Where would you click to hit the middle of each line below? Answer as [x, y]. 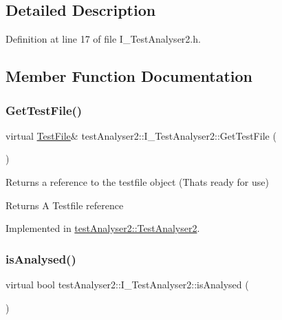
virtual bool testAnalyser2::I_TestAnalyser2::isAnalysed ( [127, 284]
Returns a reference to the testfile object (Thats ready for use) [137, 181]
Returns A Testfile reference [65, 205]
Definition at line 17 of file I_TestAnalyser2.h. [103, 39]
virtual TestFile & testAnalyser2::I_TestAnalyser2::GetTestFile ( [141, 135]
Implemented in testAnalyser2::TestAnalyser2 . [103, 228]
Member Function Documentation [129, 76]
